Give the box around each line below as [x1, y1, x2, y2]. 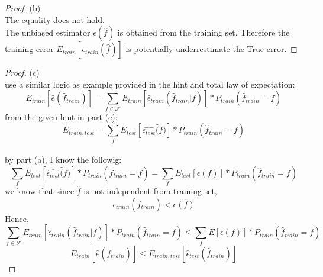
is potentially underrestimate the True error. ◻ [125, 43, 298, 55]
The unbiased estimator [5, 26, 91, 38]
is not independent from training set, [83, 185, 217, 197]
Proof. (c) [5, 66, 40, 79]
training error [5, 43, 54, 55]
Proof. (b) [5, 2, 41, 14]
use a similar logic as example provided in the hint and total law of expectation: [5, 78, 295, 90]
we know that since [5, 185, 75, 197]
